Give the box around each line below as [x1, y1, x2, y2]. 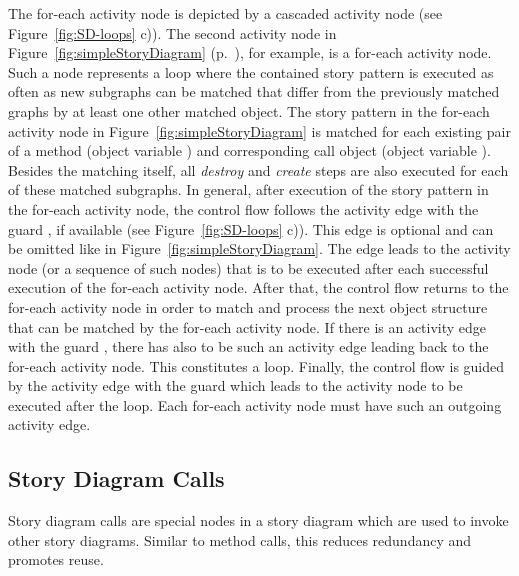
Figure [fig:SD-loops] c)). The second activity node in [8, 22, 337, 43]
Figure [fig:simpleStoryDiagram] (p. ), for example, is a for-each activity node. [8, 42, 492, 63]
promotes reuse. [8, 549, 104, 570]
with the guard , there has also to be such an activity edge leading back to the [8, 336, 489, 357]
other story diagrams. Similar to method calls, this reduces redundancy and [8, 529, 472, 550]
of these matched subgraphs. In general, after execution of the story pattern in [8, 179, 489, 200]
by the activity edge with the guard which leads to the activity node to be [8, 375, 463, 396]
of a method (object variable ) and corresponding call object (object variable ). [8, 140, 491, 161]
